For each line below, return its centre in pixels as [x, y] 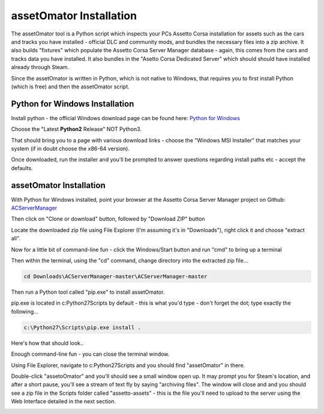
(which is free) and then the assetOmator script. [70, 87]
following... [25, 311]
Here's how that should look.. [47, 343]
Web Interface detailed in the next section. [64, 401]
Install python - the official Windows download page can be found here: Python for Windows [125, 118]
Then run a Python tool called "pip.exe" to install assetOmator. [88, 292]
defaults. [22, 168]
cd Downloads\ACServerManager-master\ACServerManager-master [115, 276]
